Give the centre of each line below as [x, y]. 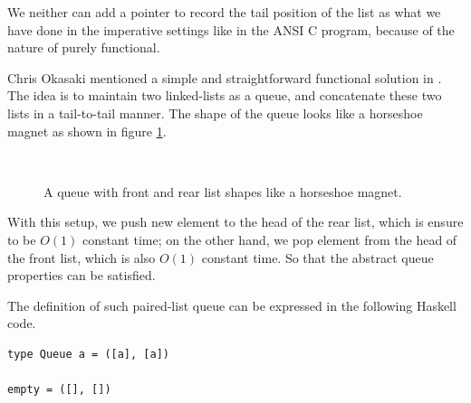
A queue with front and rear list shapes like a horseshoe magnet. [223, 191]
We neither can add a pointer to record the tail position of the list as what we [224, 12]
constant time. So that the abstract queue [317, 257]
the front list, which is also [82, 257]
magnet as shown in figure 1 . [87, 131]
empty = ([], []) [59, 390]
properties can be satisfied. [82, 275]
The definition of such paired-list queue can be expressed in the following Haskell [232, 305]
